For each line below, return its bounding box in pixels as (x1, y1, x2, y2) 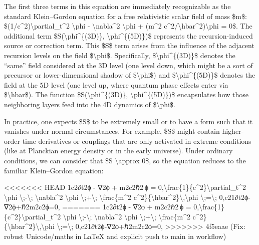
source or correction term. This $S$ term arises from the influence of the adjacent (4, 40, 254, 51)
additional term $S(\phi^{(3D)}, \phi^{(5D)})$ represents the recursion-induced (4, 30, 253, 41)
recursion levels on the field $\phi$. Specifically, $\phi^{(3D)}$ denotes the (4, 50, 235, 60)
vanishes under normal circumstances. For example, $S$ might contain (4, 126, 220, 136)
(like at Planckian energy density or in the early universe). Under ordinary (4, 145, 233, 156)
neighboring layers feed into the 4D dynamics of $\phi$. (4, 99, 175, 109)
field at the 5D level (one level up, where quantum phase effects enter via (4, 79, 228, 90)
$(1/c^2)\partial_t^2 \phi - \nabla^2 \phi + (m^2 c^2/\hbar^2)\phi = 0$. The (4, 21, 252, 31)
